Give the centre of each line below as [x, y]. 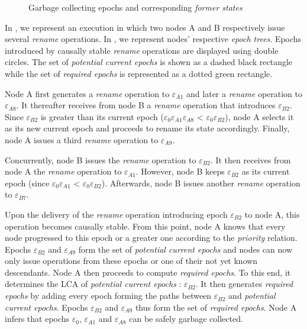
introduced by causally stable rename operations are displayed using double [142, 50]
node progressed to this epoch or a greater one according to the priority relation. [151, 238]
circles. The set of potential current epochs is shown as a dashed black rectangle [149, 62]
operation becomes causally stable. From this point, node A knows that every [145, 226]
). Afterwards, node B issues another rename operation [201, 183]
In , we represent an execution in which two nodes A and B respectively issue [145, 27]
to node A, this [272, 214]
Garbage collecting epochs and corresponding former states [135, 7]
